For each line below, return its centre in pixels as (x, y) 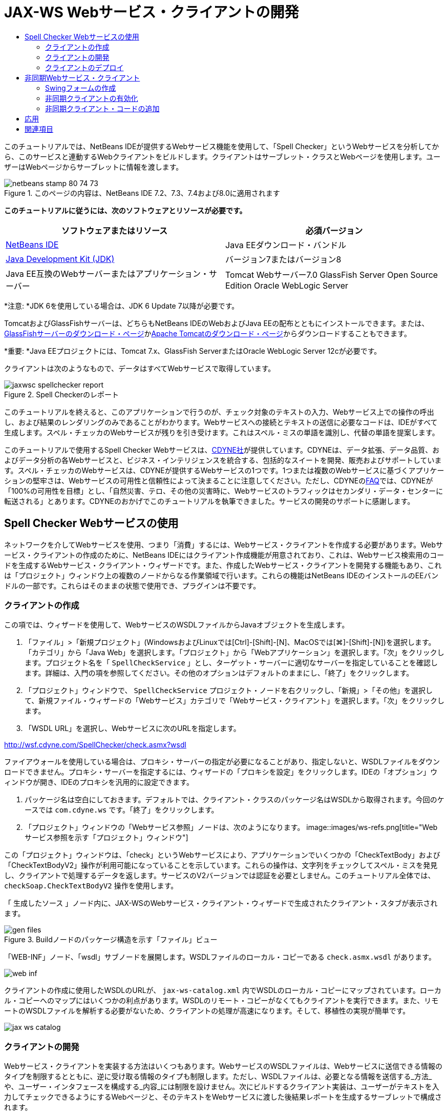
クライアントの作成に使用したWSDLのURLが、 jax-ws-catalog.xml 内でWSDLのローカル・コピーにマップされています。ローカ (223, 990)
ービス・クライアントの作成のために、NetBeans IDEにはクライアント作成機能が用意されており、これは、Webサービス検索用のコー (224, 555)
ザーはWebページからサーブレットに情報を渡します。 (94, 167)
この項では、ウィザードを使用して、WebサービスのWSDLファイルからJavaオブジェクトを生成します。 (177, 625)
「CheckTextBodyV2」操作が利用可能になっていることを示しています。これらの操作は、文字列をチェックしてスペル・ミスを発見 (221, 865)
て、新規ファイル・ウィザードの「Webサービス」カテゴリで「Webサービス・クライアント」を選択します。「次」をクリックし (234, 701)
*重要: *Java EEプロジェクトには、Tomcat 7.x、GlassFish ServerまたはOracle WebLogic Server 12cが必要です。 (193, 351)
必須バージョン (334, 230)
